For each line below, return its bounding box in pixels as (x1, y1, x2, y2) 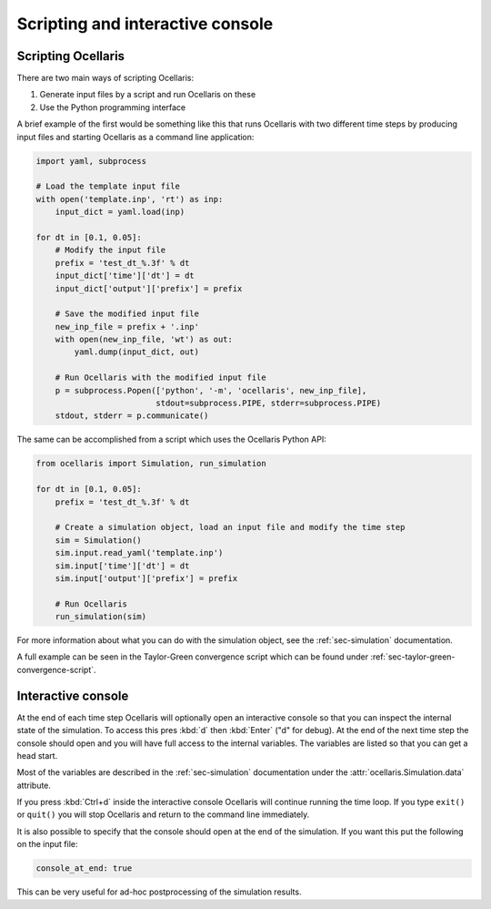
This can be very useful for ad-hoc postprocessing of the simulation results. (16, 886, 302, 897)
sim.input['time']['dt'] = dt (55, 560, 190, 571)
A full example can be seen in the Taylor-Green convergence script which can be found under (16, 651, 369, 662)
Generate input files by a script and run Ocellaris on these (39, 89, 256, 100)
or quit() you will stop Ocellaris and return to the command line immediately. (16, 809, 310, 820)
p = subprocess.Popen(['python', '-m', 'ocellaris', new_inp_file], (55, 385, 367, 395)
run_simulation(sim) (55, 611, 147, 622)
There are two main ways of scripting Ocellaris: (16, 73, 195, 84)
